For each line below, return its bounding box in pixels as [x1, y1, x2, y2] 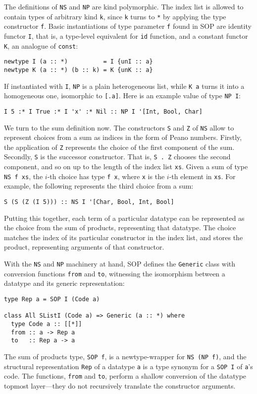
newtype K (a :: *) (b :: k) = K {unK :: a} [4, 66, 153, 73]
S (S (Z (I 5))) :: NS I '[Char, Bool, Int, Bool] [4, 198, 174, 206]
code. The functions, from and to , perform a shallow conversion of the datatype [4, 371, 247, 381]
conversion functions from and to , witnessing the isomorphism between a [4, 268, 225, 278]
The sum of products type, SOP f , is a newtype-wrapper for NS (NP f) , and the [4, 351, 247, 361]
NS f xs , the [4, 171, 43, 181]
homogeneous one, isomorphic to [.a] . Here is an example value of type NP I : [4, 90, 241, 101]
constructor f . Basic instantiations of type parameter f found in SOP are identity [4, 21, 252, 31]
